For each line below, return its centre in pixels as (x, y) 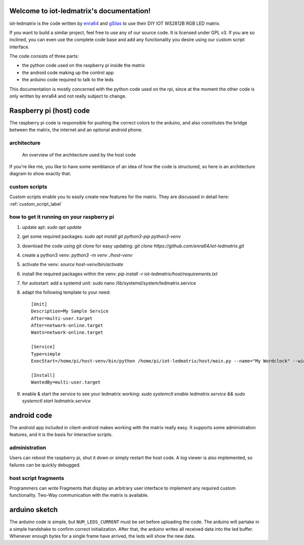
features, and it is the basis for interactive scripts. (61, 435)
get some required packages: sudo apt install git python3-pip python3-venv (101, 237)
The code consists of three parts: (44, 56)
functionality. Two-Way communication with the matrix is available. (79, 495)
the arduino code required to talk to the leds (68, 80)
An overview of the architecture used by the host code (79, 155)
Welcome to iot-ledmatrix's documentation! (80, 11)
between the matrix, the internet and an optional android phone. (76, 130)
